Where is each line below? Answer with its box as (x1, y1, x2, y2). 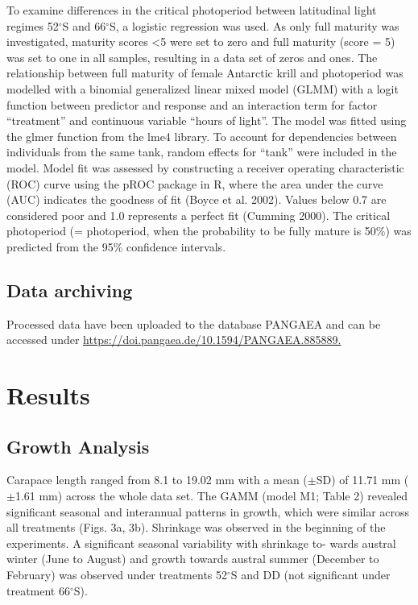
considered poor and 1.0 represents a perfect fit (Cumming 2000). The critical (6, 206, 391, 223)
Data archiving (6, 277, 133, 302)
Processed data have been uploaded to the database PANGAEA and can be (6, 315, 381, 332)
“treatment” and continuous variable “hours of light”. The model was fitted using (6, 112, 407, 129)
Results (6, 379, 90, 412)
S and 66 (62, 17, 106, 34)
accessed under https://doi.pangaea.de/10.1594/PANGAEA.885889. (6, 331, 341, 348)
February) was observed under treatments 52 (6, 566, 228, 583)
